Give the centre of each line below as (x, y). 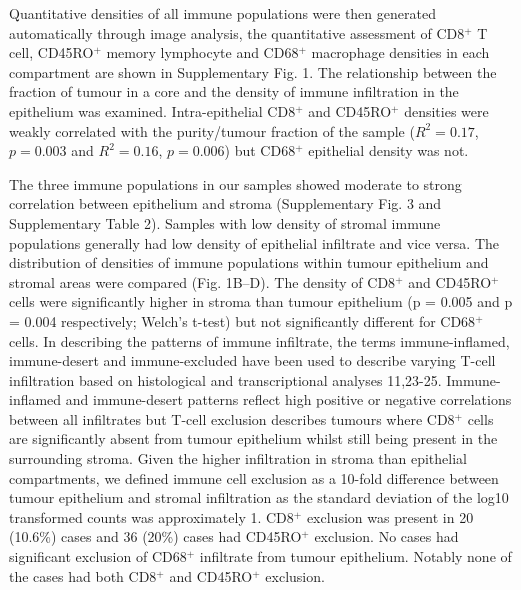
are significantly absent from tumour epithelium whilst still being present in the (253, 438)
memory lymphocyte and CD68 (202, 52)
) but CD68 (260, 150)
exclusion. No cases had (386, 536)
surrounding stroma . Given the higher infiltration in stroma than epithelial (238, 458)
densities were (446, 110)
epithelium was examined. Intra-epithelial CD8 (152, 110)
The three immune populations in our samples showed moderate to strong (235, 183)
